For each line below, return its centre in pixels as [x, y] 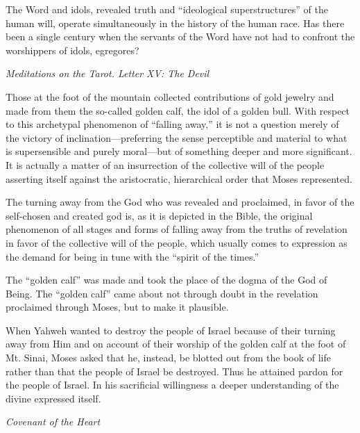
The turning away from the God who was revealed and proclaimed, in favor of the [180, 202]
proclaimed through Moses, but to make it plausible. [117, 307]
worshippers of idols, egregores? [72, 50]
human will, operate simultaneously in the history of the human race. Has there [175, 23]
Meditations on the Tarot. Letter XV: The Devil [108, 73]
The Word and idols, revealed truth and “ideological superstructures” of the [167, 9]
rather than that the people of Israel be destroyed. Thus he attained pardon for [174, 371]
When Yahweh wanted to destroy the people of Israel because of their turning [171, 330]
